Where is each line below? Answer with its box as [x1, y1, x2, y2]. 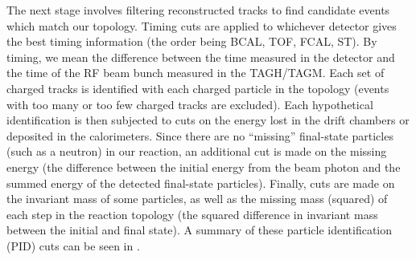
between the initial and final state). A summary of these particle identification [6, 221, 393, 238]
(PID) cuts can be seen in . [6, 237, 140, 254]
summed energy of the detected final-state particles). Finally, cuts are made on [6, 174, 395, 191]
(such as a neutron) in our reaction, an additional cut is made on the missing [6, 143, 387, 160]
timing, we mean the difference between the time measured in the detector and [6, 48, 395, 65]
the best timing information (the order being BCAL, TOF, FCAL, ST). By [6, 33, 377, 50]
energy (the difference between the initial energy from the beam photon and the [6, 158, 401, 175]
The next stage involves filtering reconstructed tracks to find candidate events [6, 2, 390, 18]
